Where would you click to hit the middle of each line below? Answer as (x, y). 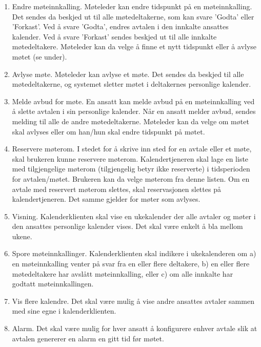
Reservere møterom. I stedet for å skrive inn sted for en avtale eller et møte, (132, 149)
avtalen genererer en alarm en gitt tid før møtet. (88, 338)
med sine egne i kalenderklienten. (64, 311)
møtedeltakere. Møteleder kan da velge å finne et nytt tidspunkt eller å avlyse (134, 46)
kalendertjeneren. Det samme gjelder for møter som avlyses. (106, 199)
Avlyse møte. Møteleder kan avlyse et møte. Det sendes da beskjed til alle (128, 74)
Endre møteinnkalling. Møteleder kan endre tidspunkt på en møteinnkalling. (132, 6)
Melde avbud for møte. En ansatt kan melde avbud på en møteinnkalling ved (133, 101)
